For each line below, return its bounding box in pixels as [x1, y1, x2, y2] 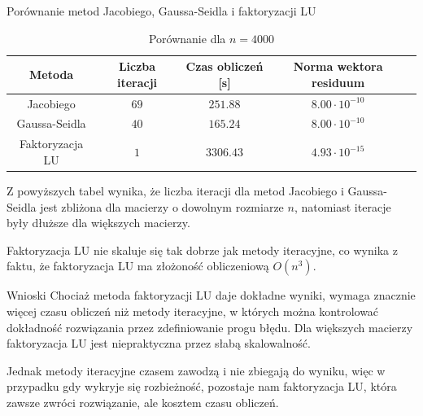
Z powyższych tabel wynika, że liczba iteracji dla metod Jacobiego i [7, 182, 344, 199]
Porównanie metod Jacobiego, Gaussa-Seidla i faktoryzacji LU [7, 2, 316, 19]
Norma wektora [293, 58, 383, 75]
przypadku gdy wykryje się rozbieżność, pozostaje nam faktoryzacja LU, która [7, 378, 397, 395]
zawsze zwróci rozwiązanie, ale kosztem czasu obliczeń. [7, 393, 279, 410]
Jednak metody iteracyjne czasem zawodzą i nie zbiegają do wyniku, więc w [7, 361, 386, 379]
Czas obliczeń [185, 58, 264, 75]
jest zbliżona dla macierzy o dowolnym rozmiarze [40, 198, 284, 215]
